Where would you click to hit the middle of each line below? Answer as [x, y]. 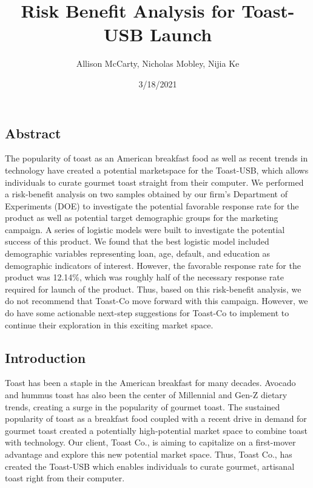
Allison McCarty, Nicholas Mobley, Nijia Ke [158, 63]
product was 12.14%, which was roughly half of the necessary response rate [144, 277]
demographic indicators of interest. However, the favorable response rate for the [153, 265]
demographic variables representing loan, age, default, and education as [138, 253]
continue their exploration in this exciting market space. [109, 324]
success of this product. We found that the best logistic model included [137, 241]
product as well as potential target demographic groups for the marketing [142, 218]
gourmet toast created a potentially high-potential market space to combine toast [156, 430]
